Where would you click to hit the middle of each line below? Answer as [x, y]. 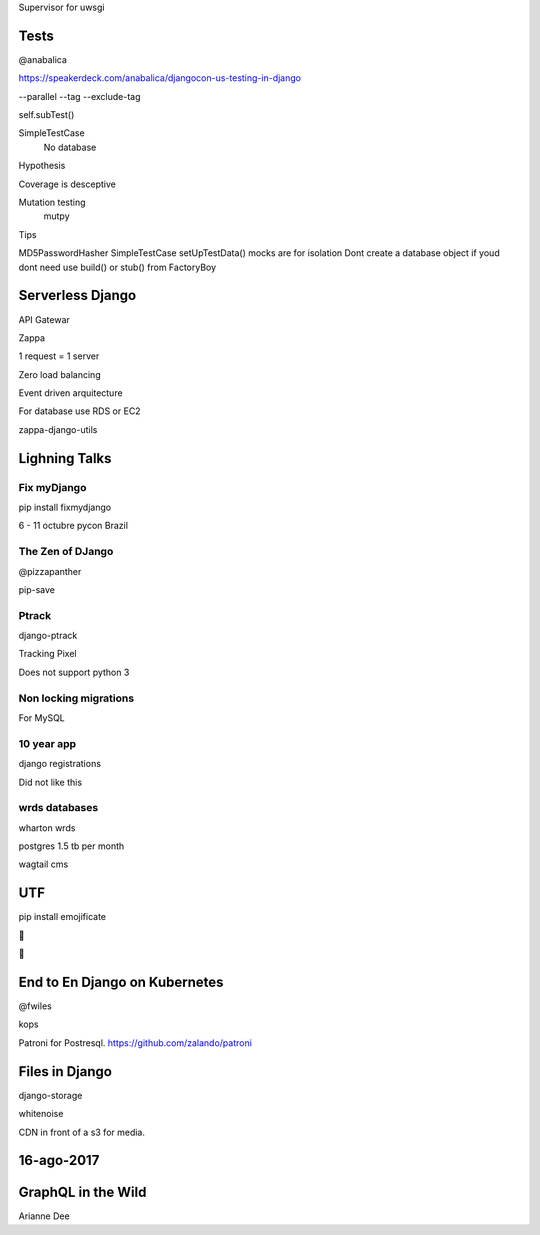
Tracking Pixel [47, 654]
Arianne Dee [44, 1216]
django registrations [60, 764]
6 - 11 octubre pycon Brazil [73, 526]
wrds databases [58, 808]
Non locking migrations [76, 698]
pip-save [36, 589]
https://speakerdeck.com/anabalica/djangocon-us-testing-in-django [160, 78]
